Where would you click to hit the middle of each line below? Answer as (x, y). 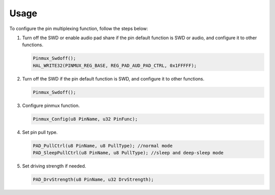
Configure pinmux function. (51, 105)
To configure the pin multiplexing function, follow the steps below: (79, 29)
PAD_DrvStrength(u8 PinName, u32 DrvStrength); (93, 179)
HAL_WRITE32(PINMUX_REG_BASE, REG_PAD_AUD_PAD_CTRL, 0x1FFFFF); (115, 65)
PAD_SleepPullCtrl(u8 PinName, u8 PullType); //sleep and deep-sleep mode (128, 153)
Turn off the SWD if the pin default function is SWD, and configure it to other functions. (113, 78)
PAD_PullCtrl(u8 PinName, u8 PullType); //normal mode (103, 146)
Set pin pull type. (40, 132)
